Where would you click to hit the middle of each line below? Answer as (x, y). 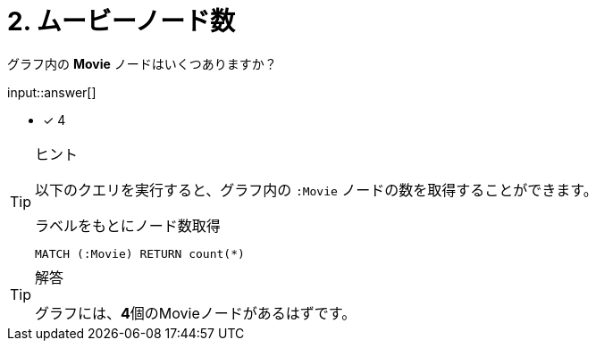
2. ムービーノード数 (122, 21)
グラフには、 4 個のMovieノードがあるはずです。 (196, 313)
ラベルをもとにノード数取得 (128, 225)
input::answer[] (52, 92)
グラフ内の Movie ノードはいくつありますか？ (142, 63)
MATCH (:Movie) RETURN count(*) (140, 253)
